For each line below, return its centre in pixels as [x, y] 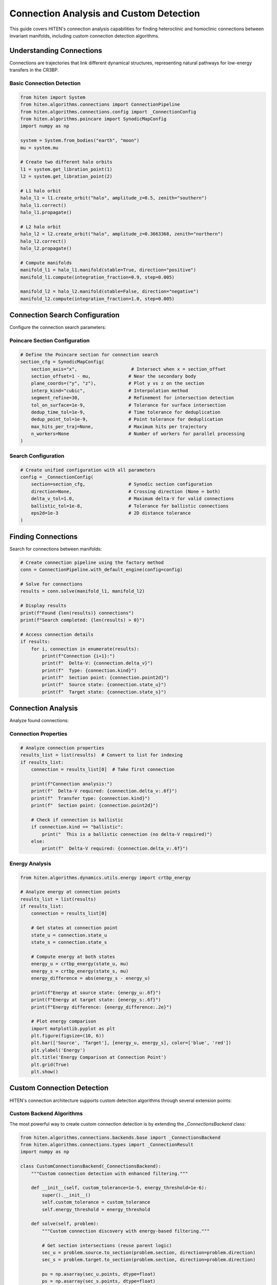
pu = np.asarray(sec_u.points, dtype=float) [99, 1274]
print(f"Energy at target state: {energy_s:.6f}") [96, 1000]
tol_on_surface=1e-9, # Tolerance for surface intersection [128, 405]
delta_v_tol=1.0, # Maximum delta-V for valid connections [133, 499]
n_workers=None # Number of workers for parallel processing [138, 434]
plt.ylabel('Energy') [58, 1050]
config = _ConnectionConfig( [57, 477]
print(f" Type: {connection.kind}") [89, 670]
